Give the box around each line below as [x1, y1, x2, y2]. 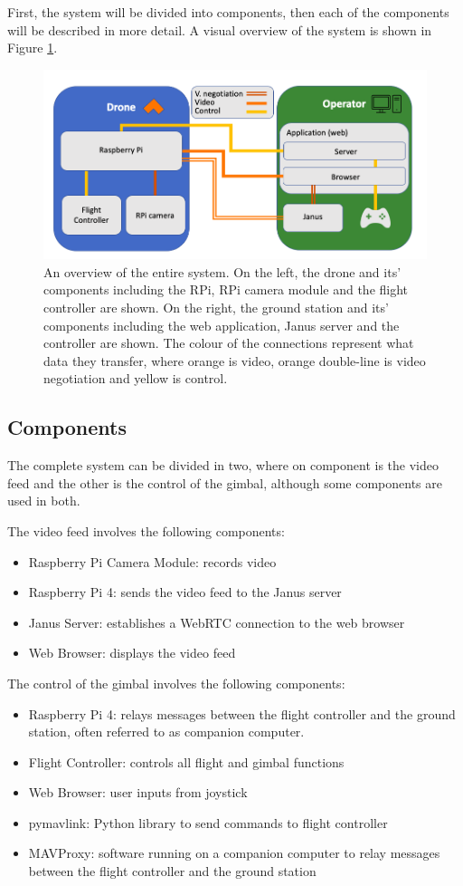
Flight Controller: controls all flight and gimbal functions [28, 752, 345, 771]
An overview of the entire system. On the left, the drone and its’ [43, 262, 402, 281]
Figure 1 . [7, 38, 58, 57]
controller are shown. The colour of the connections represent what [43, 333, 414, 352]
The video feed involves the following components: [7, 521, 285, 540]
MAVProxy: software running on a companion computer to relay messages [28, 843, 440, 862]
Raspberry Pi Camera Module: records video [28, 552, 277, 571]
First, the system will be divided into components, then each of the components [7, 3, 449, 21]
